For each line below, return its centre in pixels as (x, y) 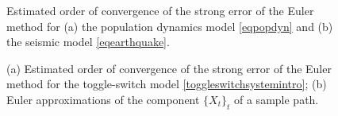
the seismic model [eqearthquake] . (88, 42)
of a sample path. (277, 99)
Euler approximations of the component (103, 99)
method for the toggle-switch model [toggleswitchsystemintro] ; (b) (167, 84)
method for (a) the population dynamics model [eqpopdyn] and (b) (170, 26)
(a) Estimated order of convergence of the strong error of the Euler (169, 68)
